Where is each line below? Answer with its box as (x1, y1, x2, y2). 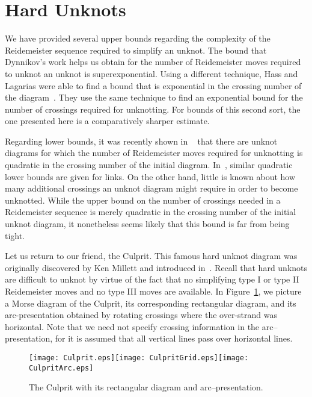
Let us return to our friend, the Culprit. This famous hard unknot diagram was (5, 249, 298, 262)
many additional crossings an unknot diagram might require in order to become (5, 182, 298, 195)
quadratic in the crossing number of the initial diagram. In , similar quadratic (5, 158, 293, 171)
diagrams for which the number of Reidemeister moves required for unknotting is (5, 146, 303, 159)
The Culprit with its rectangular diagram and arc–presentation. (29, 381, 263, 393)
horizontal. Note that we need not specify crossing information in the (5, 320, 260, 333)
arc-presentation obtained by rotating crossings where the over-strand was (5, 308, 277, 321)
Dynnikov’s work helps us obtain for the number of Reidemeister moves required (5, 55, 301, 68)
